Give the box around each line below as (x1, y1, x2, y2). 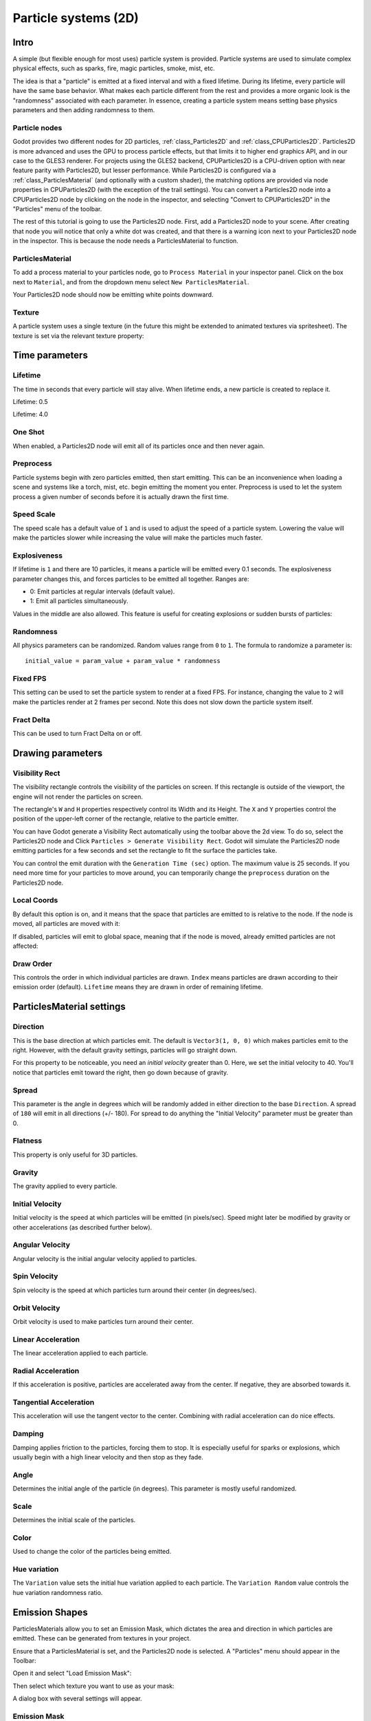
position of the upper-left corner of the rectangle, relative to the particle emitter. (12, 814, 239, 823)
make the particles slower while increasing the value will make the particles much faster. (12, 534, 263, 542)
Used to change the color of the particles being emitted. (12, 1548, 172, 1556)
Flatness (12, 1136, 43, 1145)
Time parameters (12, 350, 89, 361)
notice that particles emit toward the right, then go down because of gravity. (12, 1068, 229, 1077)
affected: (12, 942, 38, 950)
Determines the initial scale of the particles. (12, 1516, 136, 1524)
